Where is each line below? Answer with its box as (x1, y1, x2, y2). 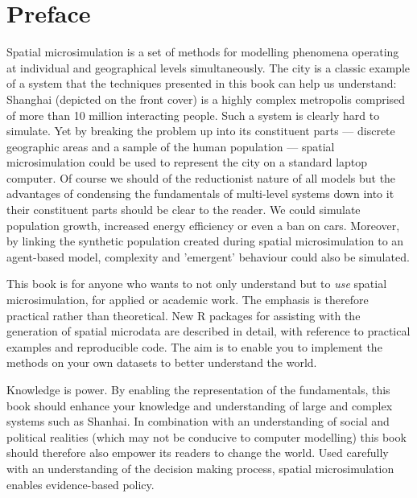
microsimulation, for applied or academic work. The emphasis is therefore (6, 291, 369, 308)
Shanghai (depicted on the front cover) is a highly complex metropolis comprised (6, 90, 406, 107)
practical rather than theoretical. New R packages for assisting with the (6, 307, 361, 323)
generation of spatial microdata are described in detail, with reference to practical (6, 323, 411, 340)
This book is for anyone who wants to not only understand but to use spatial (6, 275, 387, 292)
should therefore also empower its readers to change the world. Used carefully (6, 444, 389, 461)
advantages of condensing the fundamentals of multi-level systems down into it (6, 185, 394, 202)
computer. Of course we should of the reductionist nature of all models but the (6, 169, 396, 186)
